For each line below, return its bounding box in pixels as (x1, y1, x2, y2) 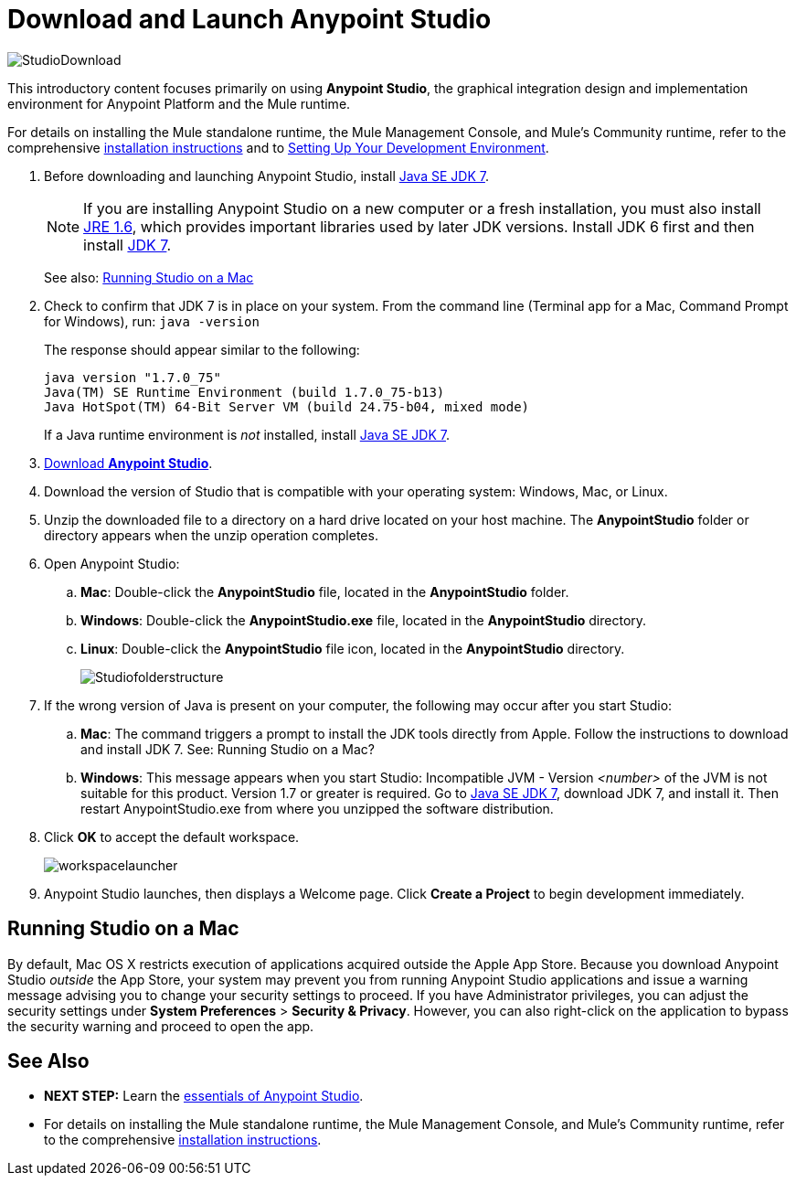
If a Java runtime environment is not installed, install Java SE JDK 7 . (44, 426, 450, 442)
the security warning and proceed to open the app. (7, 1018, 314, 1034)
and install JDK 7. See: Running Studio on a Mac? (80, 741, 375, 757)
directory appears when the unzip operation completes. (44, 527, 378, 543)
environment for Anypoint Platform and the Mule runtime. (7, 95, 351, 112)
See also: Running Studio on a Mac (44, 269, 254, 285)
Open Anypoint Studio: (44, 555, 180, 571)
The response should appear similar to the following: (44, 341, 360, 357)
